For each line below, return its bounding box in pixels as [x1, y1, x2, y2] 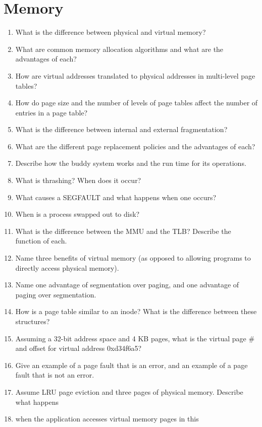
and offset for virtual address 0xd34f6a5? [15, 343, 142, 353]
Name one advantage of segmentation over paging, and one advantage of [15, 279, 239, 290]
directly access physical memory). [15, 262, 119, 273]
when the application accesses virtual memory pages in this [15, 413, 199, 424]
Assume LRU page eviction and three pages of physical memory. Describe [15, 386, 243, 397]
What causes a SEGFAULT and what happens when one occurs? [15, 192, 217, 202]
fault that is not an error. [15, 370, 94, 380]
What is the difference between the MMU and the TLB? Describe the [15, 225, 231, 236]
